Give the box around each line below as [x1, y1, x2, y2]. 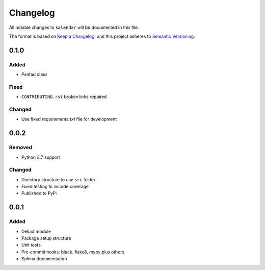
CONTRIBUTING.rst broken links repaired [21, 94, 107, 100]
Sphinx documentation [21, 256, 67, 262]
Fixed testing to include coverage [21, 184, 89, 190]
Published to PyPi [21, 190, 57, 196]
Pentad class [21, 72, 48, 77]
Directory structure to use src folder [21, 176, 96, 182]
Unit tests [21, 242, 41, 248]
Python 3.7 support [21, 154, 60, 160]
